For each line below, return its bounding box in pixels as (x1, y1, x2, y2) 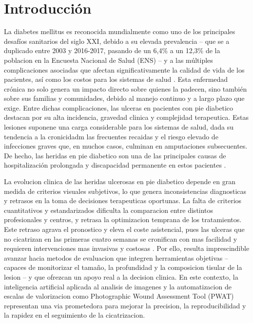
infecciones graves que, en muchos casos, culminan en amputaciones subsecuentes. (4, 141, 248, 151)
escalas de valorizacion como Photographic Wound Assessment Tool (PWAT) (4, 291, 234, 301)
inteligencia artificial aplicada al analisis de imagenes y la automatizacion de (4, 281, 232, 291)
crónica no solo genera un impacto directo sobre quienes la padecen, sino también (4, 83, 247, 94)
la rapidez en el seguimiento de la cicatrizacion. (4, 310, 145, 320)
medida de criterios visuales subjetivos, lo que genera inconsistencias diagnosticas (4, 186, 247, 196)
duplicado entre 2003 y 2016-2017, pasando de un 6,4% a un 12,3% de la (4, 45, 220, 56)
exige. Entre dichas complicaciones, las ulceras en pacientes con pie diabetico (4, 102, 233, 113)
